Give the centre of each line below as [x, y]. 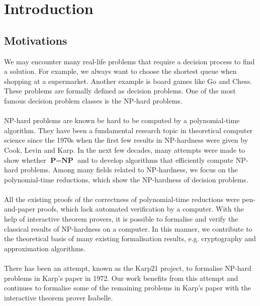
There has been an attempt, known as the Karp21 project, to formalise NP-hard [128, 268]
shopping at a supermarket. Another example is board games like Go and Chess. [128, 81]
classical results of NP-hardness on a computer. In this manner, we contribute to [128, 228]
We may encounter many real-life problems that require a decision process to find [129, 61]
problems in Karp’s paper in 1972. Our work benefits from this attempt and [121, 278]
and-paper [20, 209]
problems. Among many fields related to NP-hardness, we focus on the [129, 170]
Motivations [36, 40]
